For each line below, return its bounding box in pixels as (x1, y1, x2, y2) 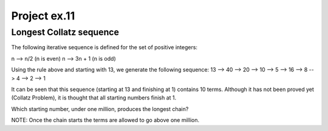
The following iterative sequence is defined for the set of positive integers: (11, 44, 197, 51)
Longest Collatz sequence (11, 27, 120, 38)
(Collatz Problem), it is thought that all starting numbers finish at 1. (11, 94, 177, 101)
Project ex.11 (11, 9, 75, 22)
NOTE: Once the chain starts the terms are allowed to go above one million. (11, 116, 200, 124)
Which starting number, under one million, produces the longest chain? (11, 105, 189, 112)
